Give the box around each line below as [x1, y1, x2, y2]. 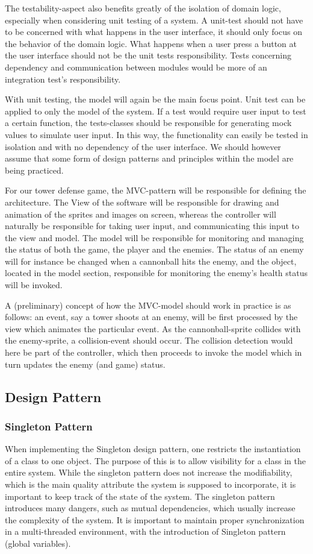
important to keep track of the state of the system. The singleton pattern [5, 489, 275, 502]
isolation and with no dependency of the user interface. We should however [5, 140, 281, 153]
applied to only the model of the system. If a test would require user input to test [5, 104, 306, 117]
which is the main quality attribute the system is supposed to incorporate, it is [5, 478, 296, 490]
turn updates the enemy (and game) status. [5, 357, 166, 370]
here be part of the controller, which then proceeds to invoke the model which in [5, 346, 302, 359]
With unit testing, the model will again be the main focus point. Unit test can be [5, 93, 306, 105]
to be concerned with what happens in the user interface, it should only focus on [5, 25, 302, 38]
